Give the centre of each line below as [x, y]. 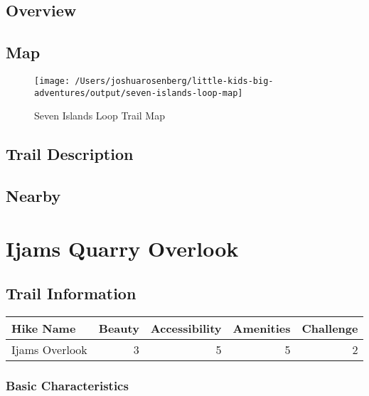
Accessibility [186, 328]
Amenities [262, 328]
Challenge [330, 328]
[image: [52, 81]
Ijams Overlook [49, 350]
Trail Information [71, 293]
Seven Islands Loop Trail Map [100, 116]
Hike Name [44, 328]
